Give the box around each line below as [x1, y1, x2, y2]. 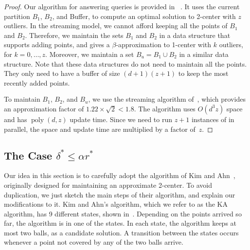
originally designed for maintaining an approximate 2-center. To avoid [4, 179, 213, 190]
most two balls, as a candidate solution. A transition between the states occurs [4, 227, 239, 237]
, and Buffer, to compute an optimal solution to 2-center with [52, 11, 236, 21]
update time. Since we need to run [70, 114, 173, 124]
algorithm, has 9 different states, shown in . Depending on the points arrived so [4, 208, 242, 218]
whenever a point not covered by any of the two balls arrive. [4, 237, 183, 247]
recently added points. [4, 77, 70, 88]
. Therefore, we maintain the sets [25, 30, 124, 40]
